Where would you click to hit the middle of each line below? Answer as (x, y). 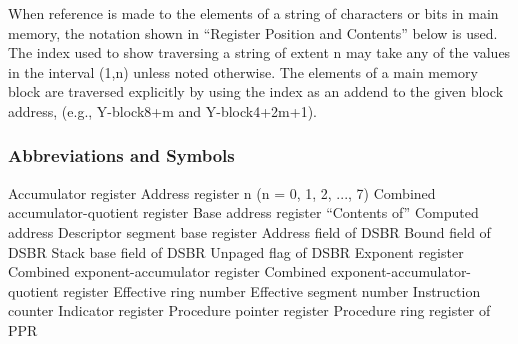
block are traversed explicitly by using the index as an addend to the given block (256, 91)
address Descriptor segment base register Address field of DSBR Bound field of (249, 231)
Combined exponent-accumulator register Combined (167, 271)
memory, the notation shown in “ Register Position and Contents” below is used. (253, 32)
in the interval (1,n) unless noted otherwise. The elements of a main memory (243, 71)
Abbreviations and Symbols (121, 155)
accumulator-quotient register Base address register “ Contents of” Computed (243, 212)
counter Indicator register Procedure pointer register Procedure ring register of (249, 310)
